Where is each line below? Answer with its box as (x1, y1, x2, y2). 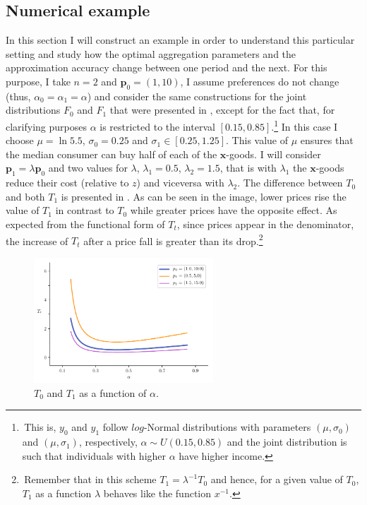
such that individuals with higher (22, 448, 167, 463)
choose (6, 133, 34, 148)
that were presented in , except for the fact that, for (109, 102, 335, 117)
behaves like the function (103, 486, 212, 501)
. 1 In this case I (271, 117, 338, 133)
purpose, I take (6, 73, 71, 88)
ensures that (300, 133, 354, 148)
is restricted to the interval (100, 119, 215, 133)
